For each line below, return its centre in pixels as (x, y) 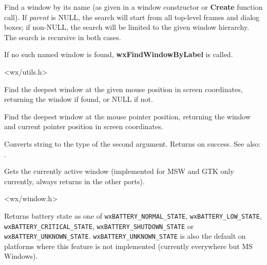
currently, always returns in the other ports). (74, 181)
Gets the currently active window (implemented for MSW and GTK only (119, 171)
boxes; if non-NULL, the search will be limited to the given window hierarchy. (127, 27)
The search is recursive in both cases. (63, 37)
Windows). (21, 256)
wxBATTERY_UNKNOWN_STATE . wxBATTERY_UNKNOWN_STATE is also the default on (125, 236)
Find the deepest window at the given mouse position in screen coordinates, (123, 89)
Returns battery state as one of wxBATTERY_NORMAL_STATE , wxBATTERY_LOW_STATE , (133, 215)
